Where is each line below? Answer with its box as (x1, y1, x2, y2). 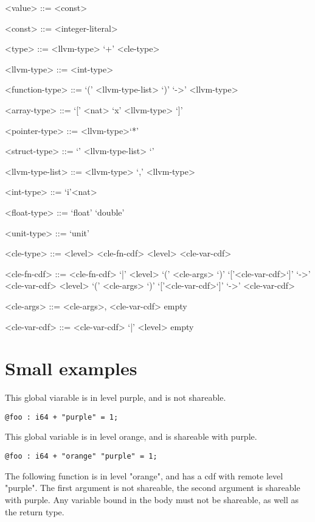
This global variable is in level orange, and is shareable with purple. (5, 430, 257, 443)
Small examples (5, 356, 137, 381)
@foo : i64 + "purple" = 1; (5, 412, 119, 421)
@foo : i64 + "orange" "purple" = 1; (5, 452, 157, 461)
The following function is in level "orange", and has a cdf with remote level (5, 469, 283, 482)
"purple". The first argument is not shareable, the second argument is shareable (5, 481, 300, 494)
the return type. (5, 505, 64, 518)
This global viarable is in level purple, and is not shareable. (5, 391, 226, 404)
